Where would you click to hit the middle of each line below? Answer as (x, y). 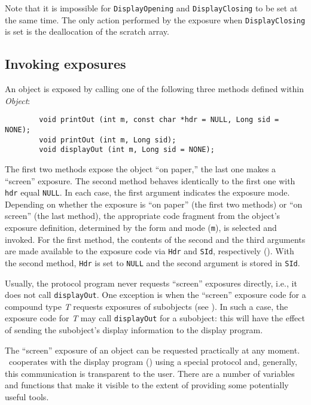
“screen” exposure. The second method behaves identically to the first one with (150, 180)
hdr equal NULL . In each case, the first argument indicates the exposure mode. (147, 192)
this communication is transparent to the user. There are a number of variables (150, 373)
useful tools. (27, 396)
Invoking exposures (65, 64)
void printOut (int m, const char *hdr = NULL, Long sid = (159, 120)
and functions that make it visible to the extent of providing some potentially (147, 385)
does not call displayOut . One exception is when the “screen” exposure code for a (155, 295)
